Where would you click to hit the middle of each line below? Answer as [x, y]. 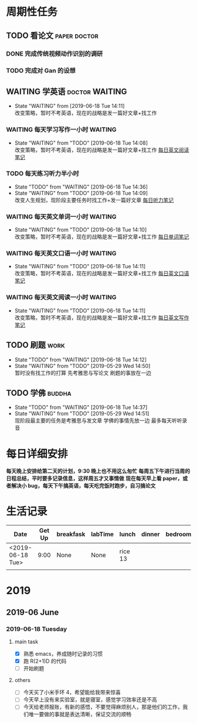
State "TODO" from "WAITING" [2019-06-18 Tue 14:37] [81, 407]
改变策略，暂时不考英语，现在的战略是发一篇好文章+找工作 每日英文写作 [102, 318]
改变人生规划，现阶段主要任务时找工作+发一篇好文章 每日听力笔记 [94, 200]
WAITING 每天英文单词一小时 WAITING [61, 216]
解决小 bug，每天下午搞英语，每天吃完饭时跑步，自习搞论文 [83, 486]
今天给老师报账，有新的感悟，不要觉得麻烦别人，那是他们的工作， [103, 707]
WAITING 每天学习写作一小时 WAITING [61, 129]
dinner [150, 534]
